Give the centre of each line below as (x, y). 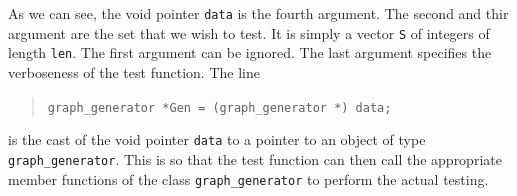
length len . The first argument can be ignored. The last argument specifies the (250, 52)
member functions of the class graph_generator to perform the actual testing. (248, 178)
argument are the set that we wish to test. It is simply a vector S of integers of (249, 32)
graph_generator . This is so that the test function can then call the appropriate (255, 158)
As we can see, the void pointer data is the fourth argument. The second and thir (258, 13)
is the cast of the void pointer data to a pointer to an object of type (217, 139)
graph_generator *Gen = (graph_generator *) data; (219, 107)
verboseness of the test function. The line (134, 71)
